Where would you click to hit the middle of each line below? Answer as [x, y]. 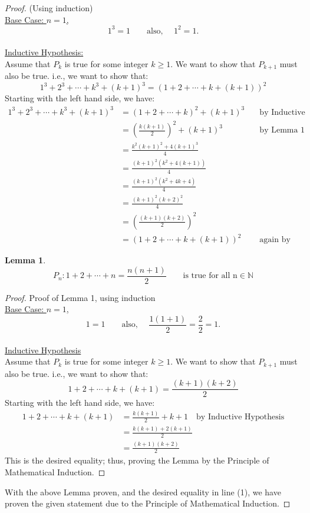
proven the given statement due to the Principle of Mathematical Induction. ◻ [148, 503]
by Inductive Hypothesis [240, 417]
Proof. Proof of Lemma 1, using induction [80, 297]
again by [275, 240]
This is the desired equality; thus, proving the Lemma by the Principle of [137, 460]
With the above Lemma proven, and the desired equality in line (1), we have [143, 492]
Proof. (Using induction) [49, 8]
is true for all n [210, 276]
